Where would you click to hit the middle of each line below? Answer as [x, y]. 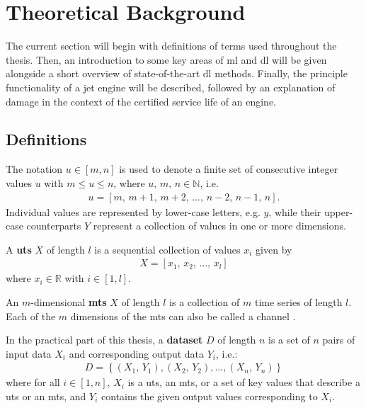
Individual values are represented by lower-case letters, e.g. [133, 211]
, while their [295, 211]
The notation [34, 169]
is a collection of [205, 301]
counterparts [54, 226]
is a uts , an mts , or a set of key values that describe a [244, 382]
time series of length [298, 301]
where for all [33, 382]
